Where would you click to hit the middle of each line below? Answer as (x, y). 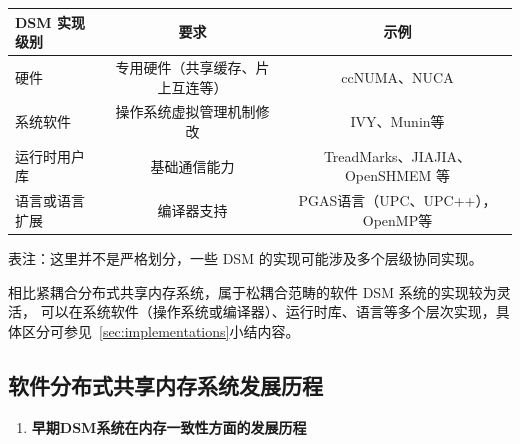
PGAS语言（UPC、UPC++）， (397, 200)
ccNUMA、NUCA (397, 76)
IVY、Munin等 (397, 121)
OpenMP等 (397, 219)
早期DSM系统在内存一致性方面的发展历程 (169, 426)
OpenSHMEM (388, 175)
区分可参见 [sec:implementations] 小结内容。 (160, 330)
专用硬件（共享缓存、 (185, 66)
